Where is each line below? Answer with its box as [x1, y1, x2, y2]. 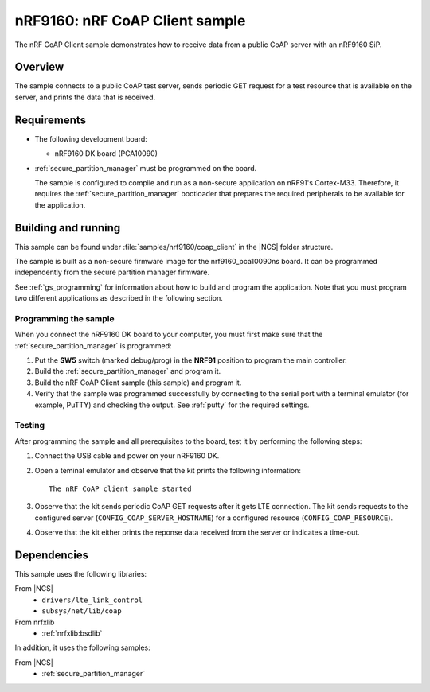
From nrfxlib [14, 617, 55, 627]
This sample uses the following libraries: [14, 570, 147, 579]
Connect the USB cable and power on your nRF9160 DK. [34, 451, 220, 461]
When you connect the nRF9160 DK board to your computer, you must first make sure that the [14, 330, 323, 340]
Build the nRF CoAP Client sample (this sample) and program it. [34, 378, 242, 387]
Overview [14, 60, 64, 74]
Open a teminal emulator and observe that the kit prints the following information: [34, 465, 302, 475]
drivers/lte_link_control [41, 595, 143, 605]
